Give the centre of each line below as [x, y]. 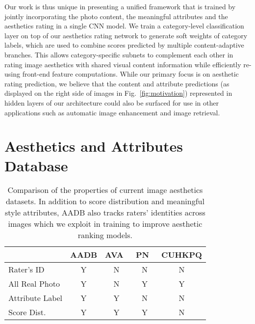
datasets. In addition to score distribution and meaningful [105, 201]
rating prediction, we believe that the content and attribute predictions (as [117, 83]
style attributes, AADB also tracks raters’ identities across [105, 213]
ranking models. [105, 235]
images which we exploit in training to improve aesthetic [105, 224]
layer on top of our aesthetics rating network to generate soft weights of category [126, 35]
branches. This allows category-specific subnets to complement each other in [119, 54]
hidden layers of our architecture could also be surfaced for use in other [112, 102]
